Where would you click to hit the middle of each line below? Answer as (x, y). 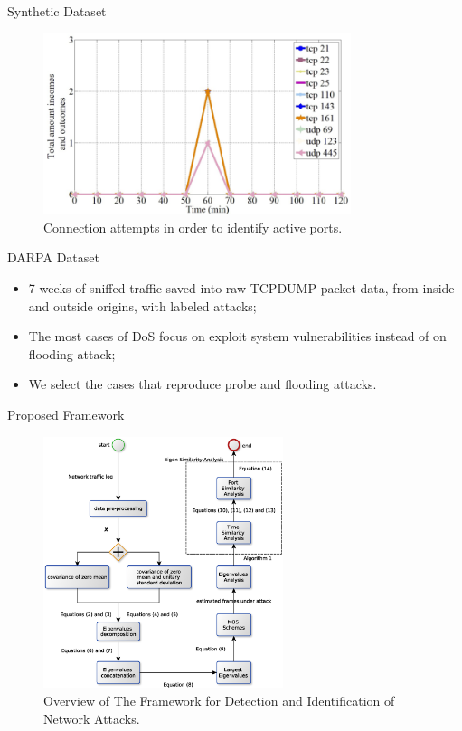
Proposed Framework (66, 415)
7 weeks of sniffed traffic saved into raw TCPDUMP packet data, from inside (241, 288)
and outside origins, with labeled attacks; (142, 305)
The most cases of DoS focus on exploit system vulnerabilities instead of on (237, 336)
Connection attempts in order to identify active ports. (193, 227)
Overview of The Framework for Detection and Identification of (219, 701)
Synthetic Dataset (57, 11)
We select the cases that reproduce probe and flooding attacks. (203, 384)
